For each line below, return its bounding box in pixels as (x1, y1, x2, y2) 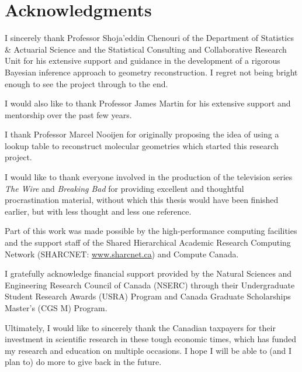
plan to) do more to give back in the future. (5, 356, 162, 368)
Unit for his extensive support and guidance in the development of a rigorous (5, 54, 280, 67)
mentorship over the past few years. (5, 108, 132, 120)
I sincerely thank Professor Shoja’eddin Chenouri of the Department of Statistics (5, 32, 294, 44)
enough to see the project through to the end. (5, 77, 168, 89)
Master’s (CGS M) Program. (5, 302, 107, 314)
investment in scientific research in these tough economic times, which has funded (5, 333, 297, 345)
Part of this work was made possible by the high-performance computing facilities (5, 225, 297, 237)
